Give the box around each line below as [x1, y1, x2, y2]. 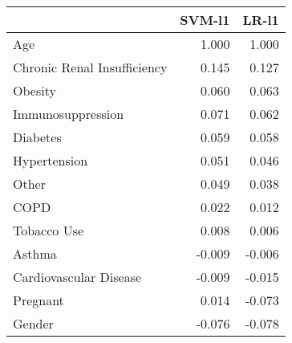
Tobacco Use [13, 221, 84, 239]
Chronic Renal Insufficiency [13, 58, 168, 76]
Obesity [13, 81, 56, 100]
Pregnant [13, 291, 64, 309]
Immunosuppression [13, 104, 124, 123]
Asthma [13, 244, 57, 263]
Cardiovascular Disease [13, 267, 142, 286]
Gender [13, 314, 54, 333]
